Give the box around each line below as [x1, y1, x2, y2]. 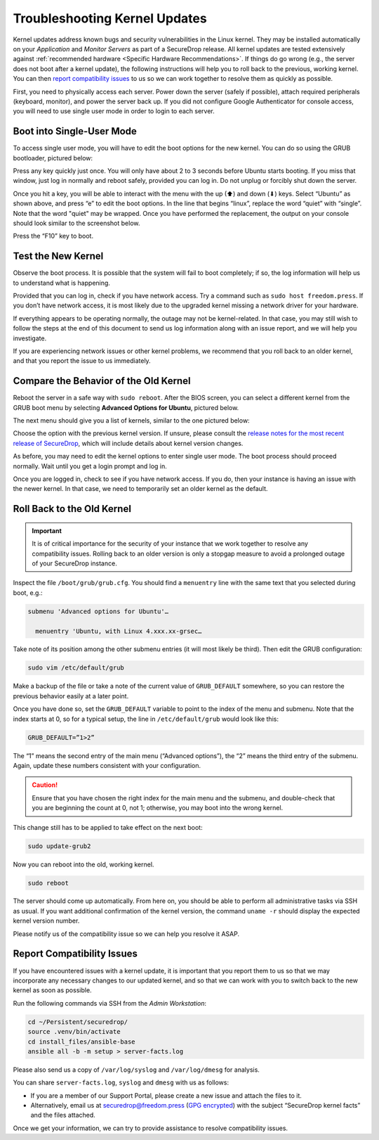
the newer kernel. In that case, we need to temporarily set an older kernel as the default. [13, 485, 268, 493]
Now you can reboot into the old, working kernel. [13, 860, 154, 869]
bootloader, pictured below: [13, 153, 93, 162]
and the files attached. [30, 1111, 96, 1120]
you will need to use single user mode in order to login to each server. [13, 107, 215, 115]
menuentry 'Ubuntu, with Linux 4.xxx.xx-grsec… [35, 627, 202, 635]
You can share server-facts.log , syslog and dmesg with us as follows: [13, 1078, 230, 1087]
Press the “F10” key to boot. [13, 232, 94, 241]
